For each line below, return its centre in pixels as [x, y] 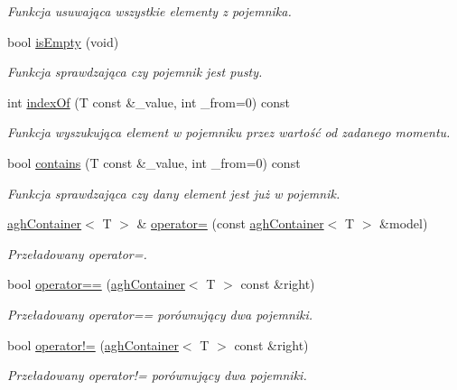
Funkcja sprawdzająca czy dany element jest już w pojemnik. [174, 193]
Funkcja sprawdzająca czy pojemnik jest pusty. [135, 72]
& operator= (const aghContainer [230, 223]
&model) [404, 223]
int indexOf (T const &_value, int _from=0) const [149, 102]
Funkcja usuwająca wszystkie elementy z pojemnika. [149, 11]
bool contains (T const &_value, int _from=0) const [154, 162]
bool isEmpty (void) [63, 41]
